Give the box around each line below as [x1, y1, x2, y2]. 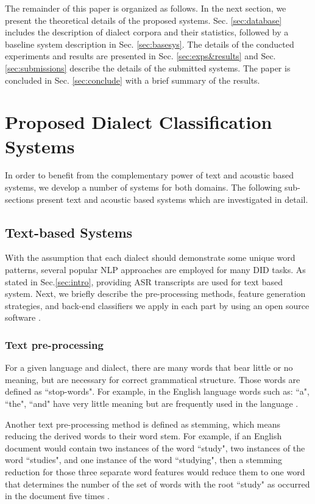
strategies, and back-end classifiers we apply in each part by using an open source [5, 299, 310, 312]
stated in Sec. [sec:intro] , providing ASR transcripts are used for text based [5, 275, 283, 288]
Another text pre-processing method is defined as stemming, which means [5, 417, 281, 430]
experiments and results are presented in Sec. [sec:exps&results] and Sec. [5, 49, 276, 62]
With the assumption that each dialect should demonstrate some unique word [5, 251, 296, 264]
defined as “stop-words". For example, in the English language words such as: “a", [5, 385, 310, 398]
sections [5, 192, 34, 205]
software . [5, 311, 41, 324]
